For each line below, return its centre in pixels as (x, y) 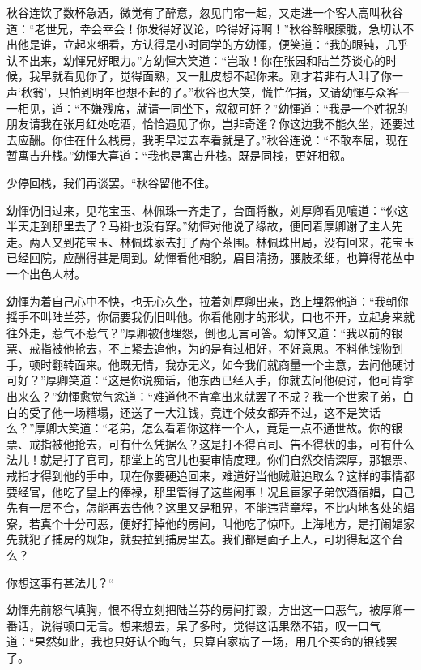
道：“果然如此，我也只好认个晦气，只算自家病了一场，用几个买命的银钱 (196, 641)
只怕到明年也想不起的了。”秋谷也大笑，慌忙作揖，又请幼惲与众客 (228, 91)
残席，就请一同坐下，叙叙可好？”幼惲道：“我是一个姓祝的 (255, 107)
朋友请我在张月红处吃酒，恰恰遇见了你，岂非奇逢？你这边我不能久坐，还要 (205, 124)
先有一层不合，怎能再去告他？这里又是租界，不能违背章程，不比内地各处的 (205, 507)
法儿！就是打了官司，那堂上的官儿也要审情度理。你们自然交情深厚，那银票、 (210, 460)
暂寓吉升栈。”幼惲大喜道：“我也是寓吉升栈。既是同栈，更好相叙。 (179, 155)
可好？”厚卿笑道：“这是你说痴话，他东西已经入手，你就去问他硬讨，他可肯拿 (210, 380)
